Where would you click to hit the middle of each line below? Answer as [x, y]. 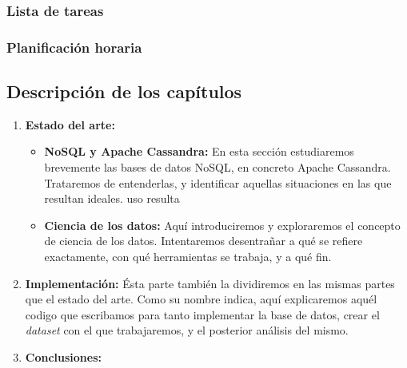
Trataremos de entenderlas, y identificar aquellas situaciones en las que [218, 182]
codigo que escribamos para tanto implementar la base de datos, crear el [202, 314]
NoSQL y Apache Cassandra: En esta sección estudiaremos [199, 151]
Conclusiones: [64, 357]
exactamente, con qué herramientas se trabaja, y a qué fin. [188, 257]
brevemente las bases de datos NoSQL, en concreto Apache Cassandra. [217, 167]
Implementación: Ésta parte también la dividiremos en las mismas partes [210, 283]
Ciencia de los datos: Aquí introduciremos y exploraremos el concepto [222, 225]
